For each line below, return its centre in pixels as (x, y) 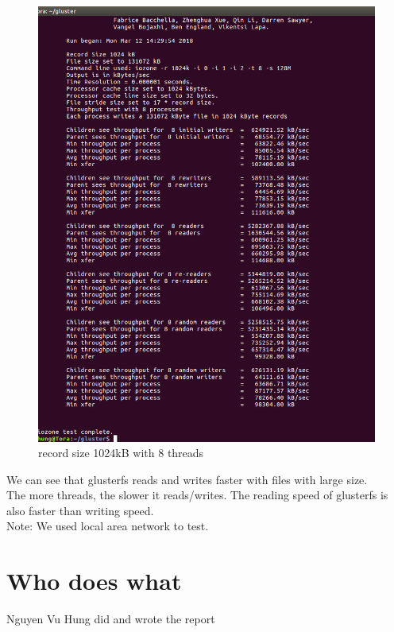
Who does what (94, 581)
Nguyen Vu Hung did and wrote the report (111, 619)
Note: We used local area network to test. (108, 526)
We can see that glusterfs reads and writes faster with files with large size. (187, 479)
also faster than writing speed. (80, 510)
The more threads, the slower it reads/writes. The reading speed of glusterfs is (197, 495)
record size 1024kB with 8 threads (121, 453)
